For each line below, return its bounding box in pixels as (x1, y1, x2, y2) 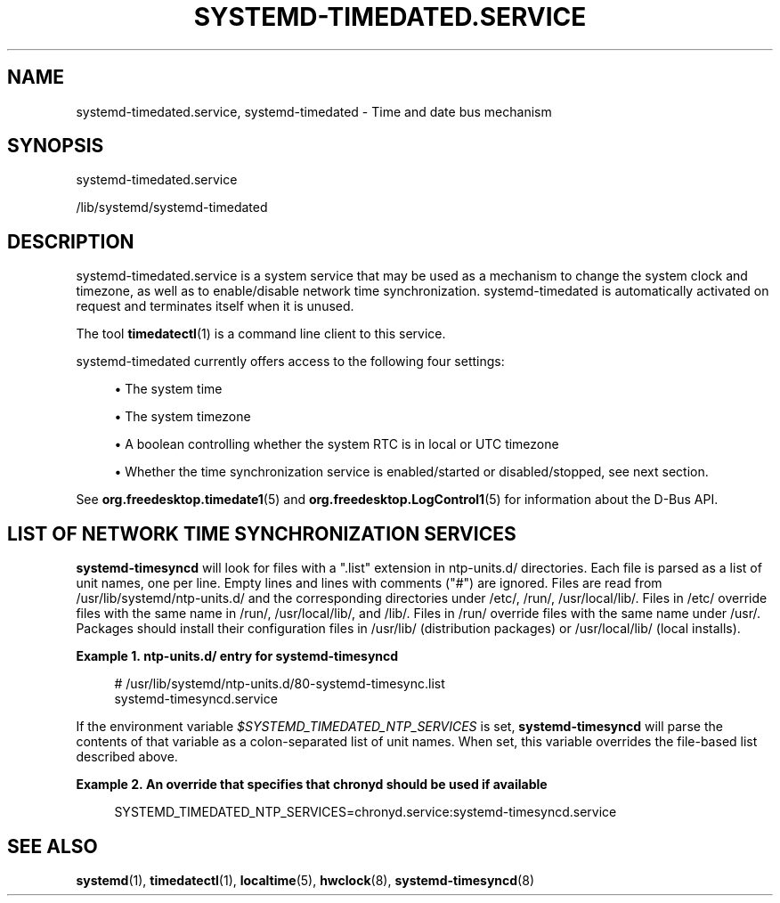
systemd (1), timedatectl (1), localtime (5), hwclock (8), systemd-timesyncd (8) (76, 872, 534, 888)
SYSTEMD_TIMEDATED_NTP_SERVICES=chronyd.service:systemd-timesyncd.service (114, 804, 617, 820)
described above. (76, 749, 178, 765)
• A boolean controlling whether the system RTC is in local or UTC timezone (114, 436, 559, 452)
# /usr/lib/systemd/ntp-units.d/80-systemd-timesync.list (114, 676, 445, 692)
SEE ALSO (7, 834, 98, 858)
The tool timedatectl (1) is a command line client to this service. (76, 326, 446, 342)
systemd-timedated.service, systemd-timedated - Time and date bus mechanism (76, 103, 552, 119)
